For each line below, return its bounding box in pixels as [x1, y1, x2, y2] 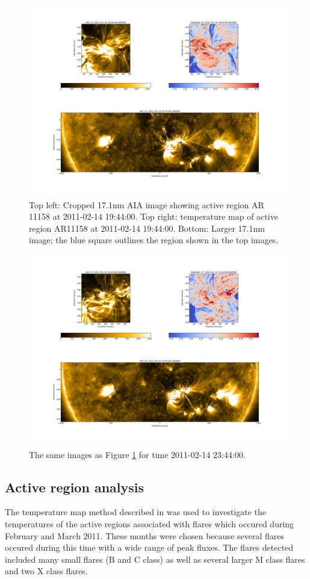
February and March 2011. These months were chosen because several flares [5, 529, 285, 542]
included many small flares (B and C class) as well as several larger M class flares [5, 553, 305, 565]
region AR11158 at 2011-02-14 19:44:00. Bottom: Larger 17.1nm [29, 221, 265, 234]
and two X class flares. [5, 565, 88, 577]
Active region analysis [5, 477, 144, 496]
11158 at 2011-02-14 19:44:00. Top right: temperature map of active [29, 210, 278, 223]
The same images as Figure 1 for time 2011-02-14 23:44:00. [29, 448, 246, 460]
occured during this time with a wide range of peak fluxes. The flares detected [5, 541, 294, 554]
